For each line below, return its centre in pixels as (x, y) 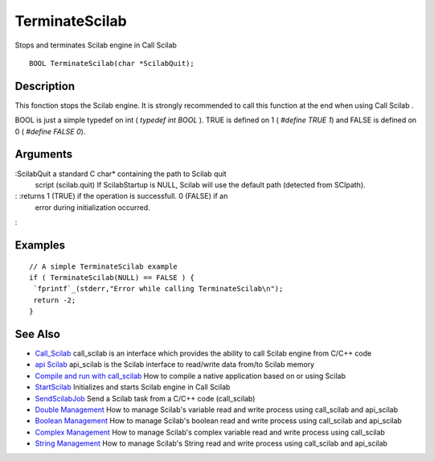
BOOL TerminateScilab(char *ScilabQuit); (112, 63)
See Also (37, 334)
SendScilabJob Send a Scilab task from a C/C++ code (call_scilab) (145, 398)
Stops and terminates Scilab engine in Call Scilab (96, 45)
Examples (40, 245)
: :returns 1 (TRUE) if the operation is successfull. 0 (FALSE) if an (121, 196)
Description (45, 86)
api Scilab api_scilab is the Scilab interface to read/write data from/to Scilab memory (175, 364)
